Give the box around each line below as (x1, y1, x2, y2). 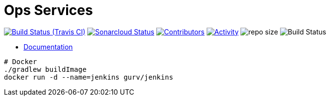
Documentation (24, 42, 73, 51)
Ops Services (4, 2, 93, 18)
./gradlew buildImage (4, 65, 87, 73)
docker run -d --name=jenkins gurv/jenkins (4, 73, 173, 81)
